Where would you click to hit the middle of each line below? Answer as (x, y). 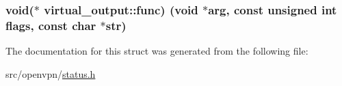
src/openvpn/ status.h (51, 73)
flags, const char (51, 25)
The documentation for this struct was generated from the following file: (157, 51)
